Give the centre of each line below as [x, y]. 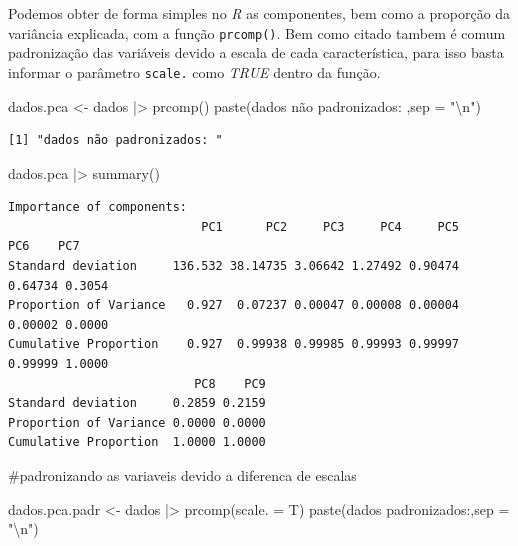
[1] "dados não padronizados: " [115, 140]
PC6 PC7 [44, 246]
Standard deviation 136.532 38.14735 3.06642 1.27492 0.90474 [234, 266]
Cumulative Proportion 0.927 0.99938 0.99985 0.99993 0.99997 [234, 344]
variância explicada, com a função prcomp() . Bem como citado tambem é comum [257, 32]
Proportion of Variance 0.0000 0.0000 [137, 422]
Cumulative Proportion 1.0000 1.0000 [137, 442]
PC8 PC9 [230, 383]
